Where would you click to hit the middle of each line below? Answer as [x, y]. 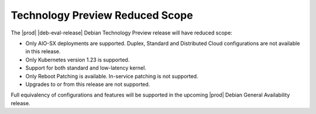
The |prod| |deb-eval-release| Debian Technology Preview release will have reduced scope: [121, 33]
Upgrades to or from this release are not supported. [88, 84]
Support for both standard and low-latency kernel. [86, 68]
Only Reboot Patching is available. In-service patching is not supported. [112, 76]
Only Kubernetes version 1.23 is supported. [78, 60]
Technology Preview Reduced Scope [102, 15]
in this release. [43, 51]
